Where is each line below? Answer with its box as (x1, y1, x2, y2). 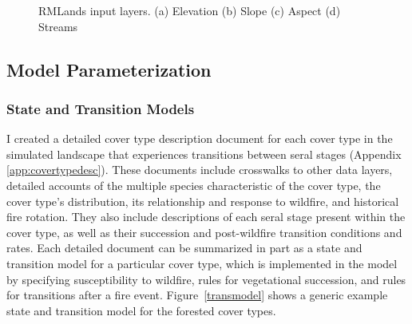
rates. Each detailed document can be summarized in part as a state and (6, 239, 362, 256)
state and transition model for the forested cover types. (6, 302, 276, 318)
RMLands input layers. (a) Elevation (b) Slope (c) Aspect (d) (38, 2, 341, 18)
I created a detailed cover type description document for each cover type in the (6, 130, 393, 147)
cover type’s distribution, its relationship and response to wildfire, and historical (6, 192, 399, 209)
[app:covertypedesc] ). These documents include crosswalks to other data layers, (6, 161, 393, 178)
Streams (38, 18, 78, 34)
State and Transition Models (6, 98, 195, 118)
